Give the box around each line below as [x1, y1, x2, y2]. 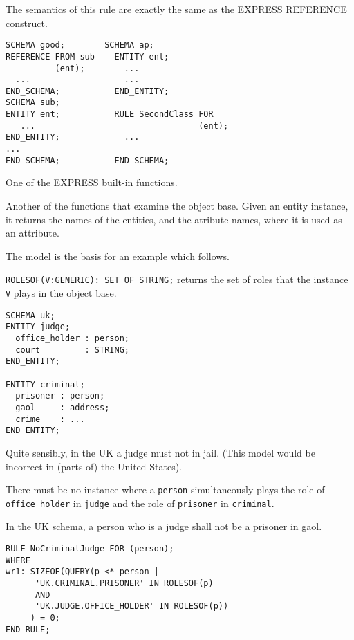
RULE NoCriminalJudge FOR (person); [6, 544, 174, 554]
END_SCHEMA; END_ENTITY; [6, 86, 169, 96]
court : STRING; [15, 345, 129, 355]
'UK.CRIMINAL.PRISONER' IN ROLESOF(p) [35, 578, 214, 588]
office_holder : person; [15, 333, 129, 343]
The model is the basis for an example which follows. [6, 248, 230, 263]
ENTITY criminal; [6, 379, 85, 390]
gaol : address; [15, 402, 110, 412]
